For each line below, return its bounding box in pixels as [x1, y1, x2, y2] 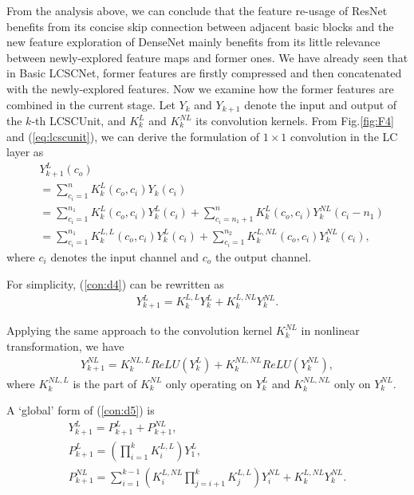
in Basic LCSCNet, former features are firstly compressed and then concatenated [6, 65, 402, 81]
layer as [6, 143, 44, 160]
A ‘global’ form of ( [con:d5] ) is [6, 402, 155, 418]
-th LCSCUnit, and [31, 112, 126, 129]
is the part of [73, 375, 137, 391]
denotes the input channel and [50, 249, 199, 265]
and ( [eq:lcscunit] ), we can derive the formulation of [6, 128, 260, 144]
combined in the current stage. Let [6, 96, 175, 112]
